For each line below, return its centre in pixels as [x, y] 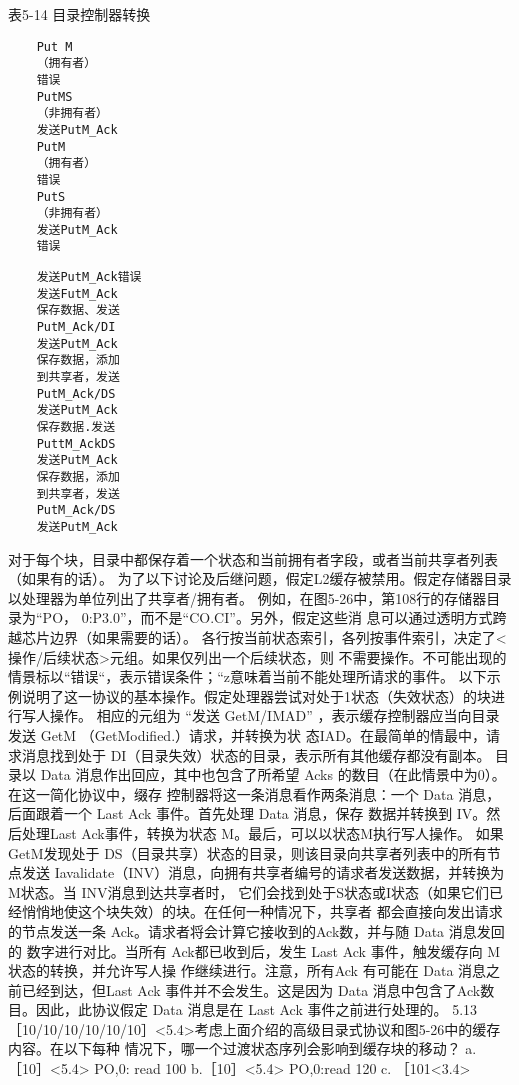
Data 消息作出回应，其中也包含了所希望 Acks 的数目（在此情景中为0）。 [273, 774]
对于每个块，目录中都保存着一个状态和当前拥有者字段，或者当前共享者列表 [253, 558]
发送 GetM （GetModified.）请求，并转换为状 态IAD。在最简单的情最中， [247, 734]
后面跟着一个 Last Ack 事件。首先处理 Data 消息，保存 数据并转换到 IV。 [247, 813]
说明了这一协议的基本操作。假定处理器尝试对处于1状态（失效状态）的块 [256, 695]
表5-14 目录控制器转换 [79, 14]
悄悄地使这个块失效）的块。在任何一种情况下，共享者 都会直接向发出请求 [262, 911]
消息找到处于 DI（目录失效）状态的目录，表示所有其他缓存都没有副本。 [256, 754]
